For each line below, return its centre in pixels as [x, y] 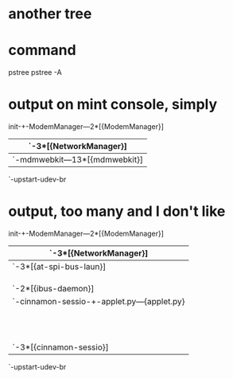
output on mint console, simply [113, 105]
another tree [50, 14]
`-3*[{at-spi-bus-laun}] [59, 266]
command [43, 51]
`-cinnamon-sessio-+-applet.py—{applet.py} [99, 301]
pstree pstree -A [35, 72]
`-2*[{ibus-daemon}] [53, 289]
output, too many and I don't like [117, 211]
